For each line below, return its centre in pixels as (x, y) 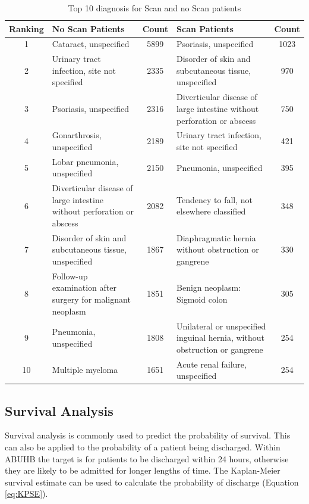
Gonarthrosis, (77, 135)
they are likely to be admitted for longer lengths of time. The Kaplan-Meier (143, 470)
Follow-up (70, 276)
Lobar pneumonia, (85, 161)
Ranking (26, 28)
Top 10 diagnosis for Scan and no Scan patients (154, 8)
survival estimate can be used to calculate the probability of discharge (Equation (152, 482)
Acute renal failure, (212, 364)
